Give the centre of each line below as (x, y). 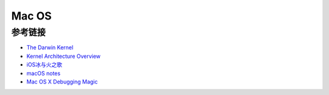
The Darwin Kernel (50, 47)
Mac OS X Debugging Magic (62, 82)
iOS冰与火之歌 (44, 65)
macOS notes (44, 73)
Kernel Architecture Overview (63, 56)
